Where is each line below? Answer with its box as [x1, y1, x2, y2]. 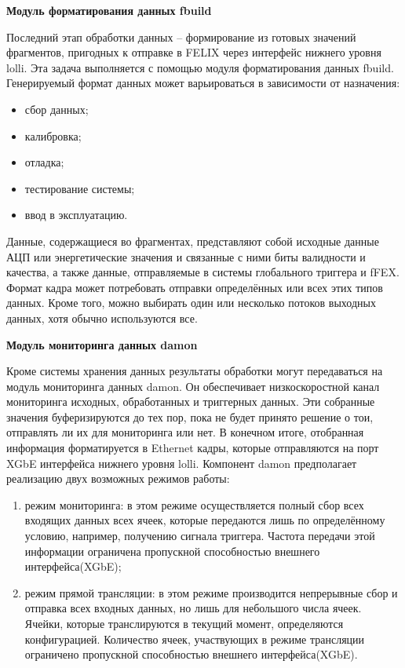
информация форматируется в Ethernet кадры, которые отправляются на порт [6, 440, 379, 456]
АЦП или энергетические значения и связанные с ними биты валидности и [6, 248, 366, 265]
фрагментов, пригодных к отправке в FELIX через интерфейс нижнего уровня [6, 44, 381, 60]
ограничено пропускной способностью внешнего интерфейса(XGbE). [24, 646, 358, 663]
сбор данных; [24, 100, 89, 117]
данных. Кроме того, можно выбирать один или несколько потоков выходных [6, 294, 376, 311]
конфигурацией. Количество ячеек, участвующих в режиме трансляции [24, 630, 365, 647]
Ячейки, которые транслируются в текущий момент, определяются [24, 615, 344, 631]
